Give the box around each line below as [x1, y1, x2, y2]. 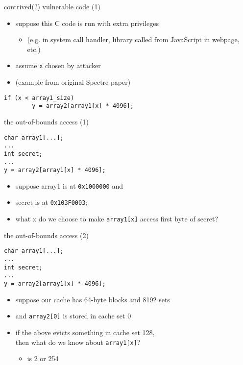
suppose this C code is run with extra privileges [15, 18, 159, 28]
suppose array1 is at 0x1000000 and [15, 180, 123, 191]
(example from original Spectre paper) [15, 77, 131, 87]
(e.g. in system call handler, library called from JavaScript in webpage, [27, 34, 240, 45]
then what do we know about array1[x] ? [15, 337, 141, 347]
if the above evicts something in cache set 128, [15, 327, 155, 337]
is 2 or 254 [27, 353, 59, 364]
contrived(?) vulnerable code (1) [4, 1, 100, 11]
